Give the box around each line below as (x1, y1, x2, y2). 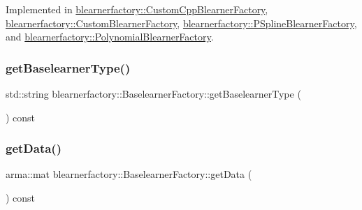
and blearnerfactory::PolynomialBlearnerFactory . (6, 29, 214, 44)
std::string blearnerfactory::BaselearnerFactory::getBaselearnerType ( (6, 87, 301, 100)
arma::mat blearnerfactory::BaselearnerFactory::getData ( (6, 167, 252, 181)
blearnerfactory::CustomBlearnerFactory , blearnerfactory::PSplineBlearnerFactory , (6, 15, 357, 30)
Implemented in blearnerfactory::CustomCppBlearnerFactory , (6, 2, 268, 16)
